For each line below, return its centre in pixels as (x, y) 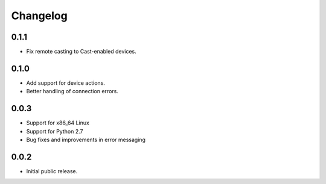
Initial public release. (52, 171)
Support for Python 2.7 (55, 131)
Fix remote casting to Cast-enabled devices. (81, 52)
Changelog (39, 16)
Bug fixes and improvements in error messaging (86, 140)
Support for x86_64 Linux (58, 123)
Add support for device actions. (66, 83)
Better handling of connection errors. (72, 91)
